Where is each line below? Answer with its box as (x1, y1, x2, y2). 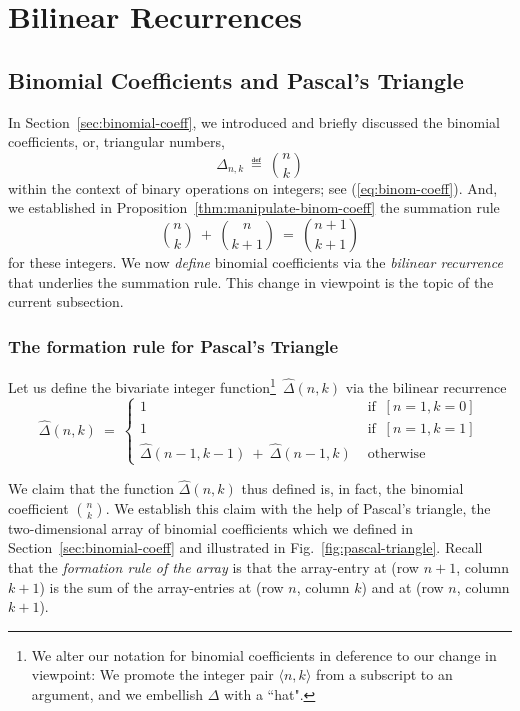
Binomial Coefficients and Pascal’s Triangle (8, 64, 464, 95)
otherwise (367, 446, 426, 461)
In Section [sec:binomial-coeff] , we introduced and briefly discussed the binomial (8, 111, 500, 132)
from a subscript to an (315, 664, 453, 685)
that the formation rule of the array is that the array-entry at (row (8, 557, 419, 577)
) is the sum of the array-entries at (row (39, 576, 284, 597)
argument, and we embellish (31, 683, 204, 704)
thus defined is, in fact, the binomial (241, 478, 464, 499)
